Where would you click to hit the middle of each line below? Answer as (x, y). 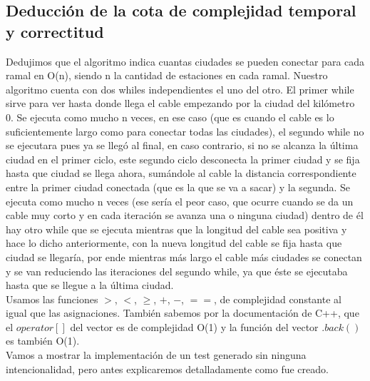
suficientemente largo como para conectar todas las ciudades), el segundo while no (185, 131)
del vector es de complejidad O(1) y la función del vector (194, 326)
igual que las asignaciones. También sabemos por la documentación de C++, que (183, 313)
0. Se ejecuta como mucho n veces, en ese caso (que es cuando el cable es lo (170, 117)
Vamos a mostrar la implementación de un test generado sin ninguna (156, 355)
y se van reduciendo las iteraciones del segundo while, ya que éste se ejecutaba (177, 271)
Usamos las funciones (52, 299)
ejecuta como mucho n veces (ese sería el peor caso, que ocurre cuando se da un (180, 201)
